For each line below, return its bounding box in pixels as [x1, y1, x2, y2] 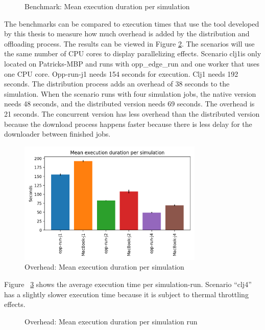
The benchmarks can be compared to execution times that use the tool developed [4, 18, 259, 29]
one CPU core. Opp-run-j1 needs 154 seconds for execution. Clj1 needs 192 [4, 68, 238, 79]
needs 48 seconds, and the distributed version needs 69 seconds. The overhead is [4, 98, 255, 109]
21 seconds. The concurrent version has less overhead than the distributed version [4, 108, 260, 119]
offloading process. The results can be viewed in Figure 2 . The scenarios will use [4, 38, 255, 49]
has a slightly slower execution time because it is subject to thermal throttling [4, 289, 249, 299]
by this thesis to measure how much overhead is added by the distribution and [4, 28, 250, 39]
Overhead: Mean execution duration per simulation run [25, 316, 198, 326]
